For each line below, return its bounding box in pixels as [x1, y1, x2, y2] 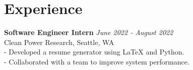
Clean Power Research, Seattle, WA [4, 36, 114, 47]
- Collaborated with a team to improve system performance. [4, 56, 189, 66]
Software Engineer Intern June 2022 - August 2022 [4, 27, 173, 37]
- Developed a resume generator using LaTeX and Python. [4, 46, 184, 57]
